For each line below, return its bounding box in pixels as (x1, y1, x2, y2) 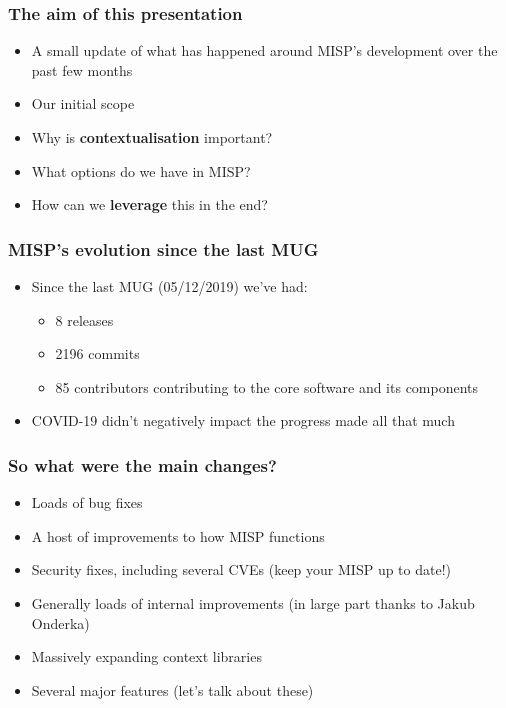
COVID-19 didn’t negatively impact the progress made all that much (31, 410, 455, 431)
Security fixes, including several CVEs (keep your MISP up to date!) (31, 559, 451, 580)
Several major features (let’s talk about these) (31, 679, 314, 700)
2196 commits (55, 343, 140, 364)
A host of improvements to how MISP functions (31, 525, 325, 546)
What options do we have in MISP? (31, 160, 251, 181)
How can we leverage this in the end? (31, 194, 268, 215)
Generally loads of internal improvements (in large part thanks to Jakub (31, 592, 475, 613)
